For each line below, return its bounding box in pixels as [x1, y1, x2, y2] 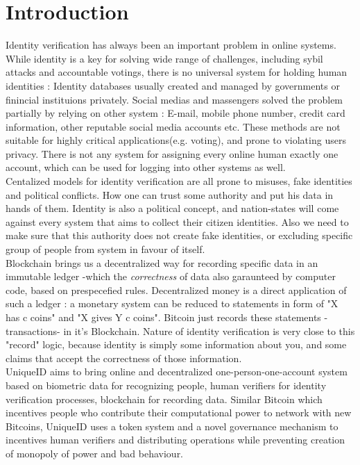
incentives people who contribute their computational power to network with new [6, 405, 352, 420]
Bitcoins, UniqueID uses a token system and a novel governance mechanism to [6, 418, 338, 433]
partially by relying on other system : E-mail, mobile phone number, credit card [6, 106, 345, 120]
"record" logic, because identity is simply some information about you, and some [6, 337, 347, 352]
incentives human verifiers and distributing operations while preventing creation [6, 432, 345, 447]
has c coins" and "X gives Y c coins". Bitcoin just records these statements [6, 310, 321, 324]
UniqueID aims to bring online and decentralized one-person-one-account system [6, 364, 348, 379]
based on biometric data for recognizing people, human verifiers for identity [6, 377, 327, 392]
